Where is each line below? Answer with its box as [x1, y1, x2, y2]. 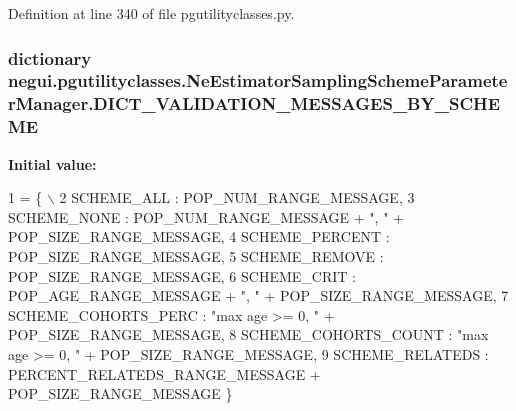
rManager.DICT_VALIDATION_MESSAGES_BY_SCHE [8, 91, 501, 116]
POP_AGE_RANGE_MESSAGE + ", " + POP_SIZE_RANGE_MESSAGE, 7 [8, 285, 509, 306]
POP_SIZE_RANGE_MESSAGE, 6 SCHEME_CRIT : [8, 265, 356, 286]
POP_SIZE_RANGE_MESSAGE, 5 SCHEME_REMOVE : [8, 245, 384, 266]
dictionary [8, 45, 92, 70]
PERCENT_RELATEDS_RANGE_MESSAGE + [8, 363, 321, 384]
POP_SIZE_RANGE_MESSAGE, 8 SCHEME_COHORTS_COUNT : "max [8, 324, 489, 345]
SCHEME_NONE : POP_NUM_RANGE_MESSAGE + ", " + [8, 206, 404, 227]
